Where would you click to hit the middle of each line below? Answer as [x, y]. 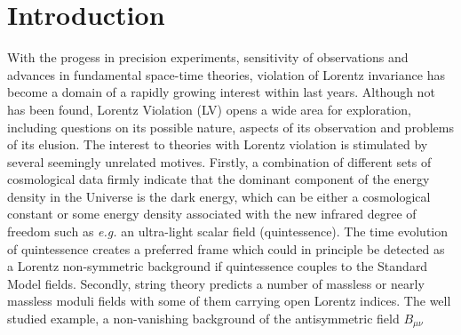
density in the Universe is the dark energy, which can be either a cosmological [219, 196]
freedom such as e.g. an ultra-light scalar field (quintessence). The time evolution [228, 231]
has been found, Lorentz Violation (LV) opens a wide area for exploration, [209, 109]
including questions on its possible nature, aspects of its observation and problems [230, 127]
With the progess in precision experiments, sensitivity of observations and [208, 57]
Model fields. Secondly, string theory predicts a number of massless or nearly [216, 283]
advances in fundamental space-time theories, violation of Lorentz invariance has [226, 74]
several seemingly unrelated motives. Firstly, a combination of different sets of [219, 161]
